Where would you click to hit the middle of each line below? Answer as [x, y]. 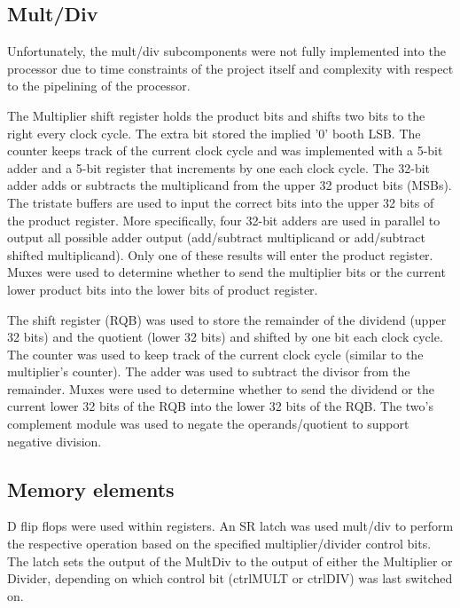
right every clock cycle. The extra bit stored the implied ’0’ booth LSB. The [214, 133]
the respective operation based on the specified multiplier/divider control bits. [219, 544]
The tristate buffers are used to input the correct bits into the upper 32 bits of [221, 202]
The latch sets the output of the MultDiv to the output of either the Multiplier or [230, 561]
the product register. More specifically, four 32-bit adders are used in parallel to [224, 220]
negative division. [55, 441]
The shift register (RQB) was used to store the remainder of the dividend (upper [227, 319]
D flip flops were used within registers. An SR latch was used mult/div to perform [230, 526]
